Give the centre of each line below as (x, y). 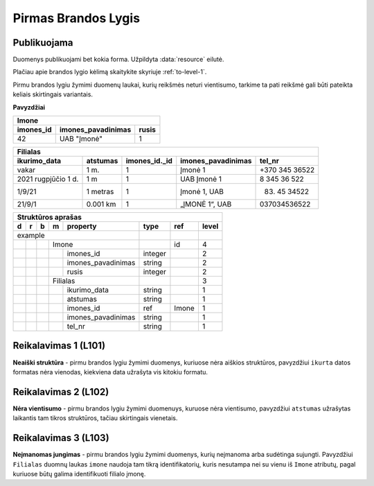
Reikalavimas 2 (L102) (61, 392)
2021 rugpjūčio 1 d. (48, 179)
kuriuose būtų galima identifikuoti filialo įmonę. (79, 474)
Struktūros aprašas (50, 217)
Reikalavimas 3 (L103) (61, 438)
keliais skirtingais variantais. (53, 94)
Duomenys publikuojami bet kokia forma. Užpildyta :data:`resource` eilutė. (118, 60)
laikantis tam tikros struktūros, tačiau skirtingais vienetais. (95, 418)
